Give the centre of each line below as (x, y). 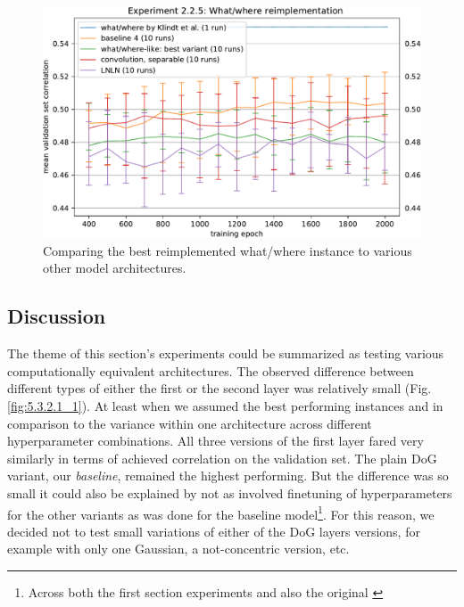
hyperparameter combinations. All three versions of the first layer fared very (215, 441)
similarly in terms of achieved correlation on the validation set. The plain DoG (222, 458)
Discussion (57, 316)
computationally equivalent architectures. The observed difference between (211, 370)
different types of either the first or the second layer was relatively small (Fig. (220, 388)
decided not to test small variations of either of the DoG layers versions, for (214, 531)
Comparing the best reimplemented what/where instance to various (228, 250)
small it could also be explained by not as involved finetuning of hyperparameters (230, 492)
